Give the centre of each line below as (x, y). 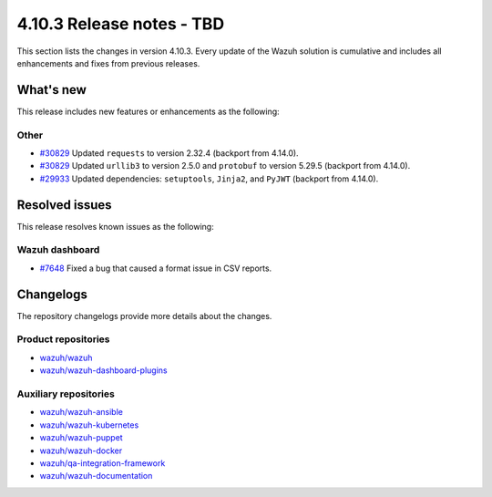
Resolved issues (65, 205)
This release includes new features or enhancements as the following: (148, 111)
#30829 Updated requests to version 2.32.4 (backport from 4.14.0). (169, 153)
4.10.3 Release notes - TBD (121, 24)
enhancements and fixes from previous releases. (108, 63)
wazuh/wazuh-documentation (96, 476)
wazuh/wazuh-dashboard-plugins (103, 370)
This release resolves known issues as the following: (115, 226)
